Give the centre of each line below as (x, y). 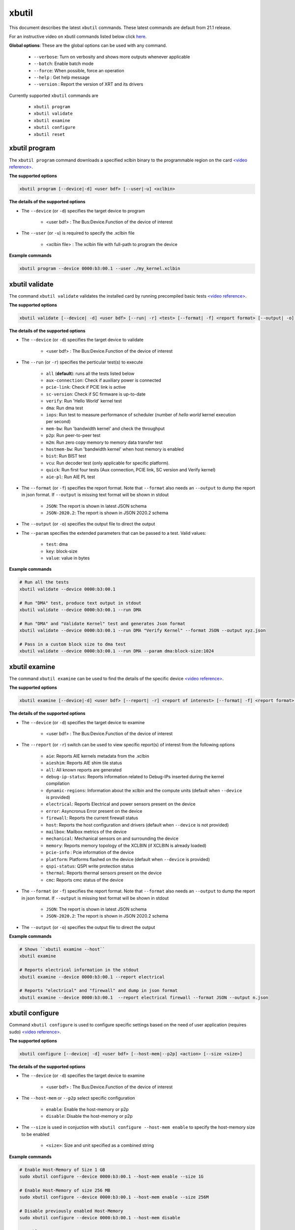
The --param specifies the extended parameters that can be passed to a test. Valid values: (114, 533)
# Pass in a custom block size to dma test (73, 644)
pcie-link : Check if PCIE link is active (86, 387)
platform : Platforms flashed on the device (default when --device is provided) (128, 859)
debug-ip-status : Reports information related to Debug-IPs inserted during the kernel (135, 776)
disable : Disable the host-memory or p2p (89, 1116)
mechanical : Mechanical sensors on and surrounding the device (112, 838)
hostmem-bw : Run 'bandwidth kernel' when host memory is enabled (115, 449)
